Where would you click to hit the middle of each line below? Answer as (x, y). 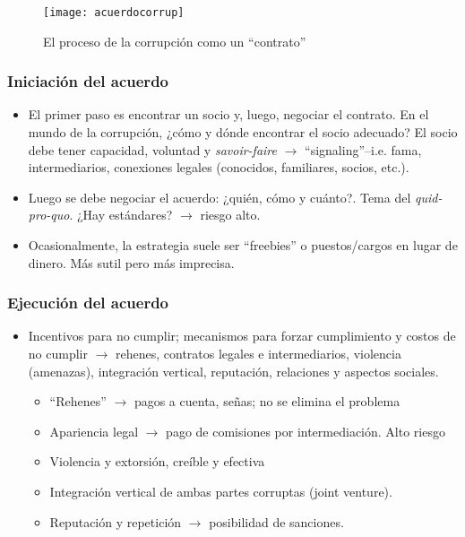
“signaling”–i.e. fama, (363, 149)
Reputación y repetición (116, 521)
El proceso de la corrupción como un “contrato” (175, 41)
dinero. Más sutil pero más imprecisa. (131, 262)
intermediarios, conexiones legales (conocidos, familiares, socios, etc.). (219, 167)
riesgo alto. (230, 215)
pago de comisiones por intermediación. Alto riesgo (306, 431)
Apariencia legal (94, 431)
